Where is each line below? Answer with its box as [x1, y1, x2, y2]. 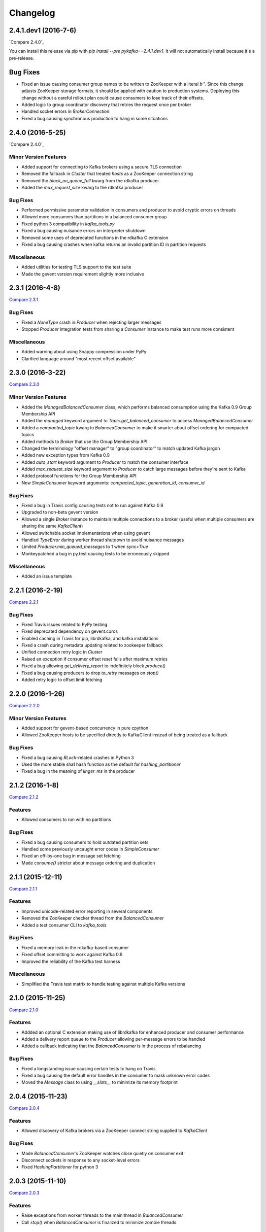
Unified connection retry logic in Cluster [21, 649, 103, 655]
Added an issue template [21, 573, 72, 579]
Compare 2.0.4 [9, 1105, 40, 1111]
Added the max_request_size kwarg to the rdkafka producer [21, 184, 143, 190]
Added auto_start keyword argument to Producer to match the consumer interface [21, 459, 189, 465]
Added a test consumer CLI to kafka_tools [21, 922, 107, 928]
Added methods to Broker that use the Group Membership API [21, 439, 148, 445]
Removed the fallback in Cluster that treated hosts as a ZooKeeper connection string [21, 171, 193, 177]
